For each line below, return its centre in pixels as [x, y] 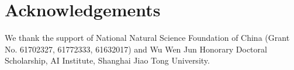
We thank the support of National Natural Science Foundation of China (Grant [147, 38]
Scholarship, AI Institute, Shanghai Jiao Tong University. [107, 60]
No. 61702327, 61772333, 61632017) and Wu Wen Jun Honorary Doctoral [136, 49]
